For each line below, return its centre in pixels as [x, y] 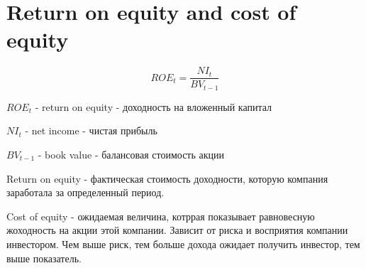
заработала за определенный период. [85, 192]
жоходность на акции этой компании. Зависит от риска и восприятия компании [177, 230]
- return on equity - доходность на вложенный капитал [154, 106]
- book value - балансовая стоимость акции [131, 155]
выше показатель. [44, 258]
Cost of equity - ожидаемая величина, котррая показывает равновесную [161, 216]
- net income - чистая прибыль [91, 130]
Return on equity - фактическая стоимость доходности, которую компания [167, 178]
